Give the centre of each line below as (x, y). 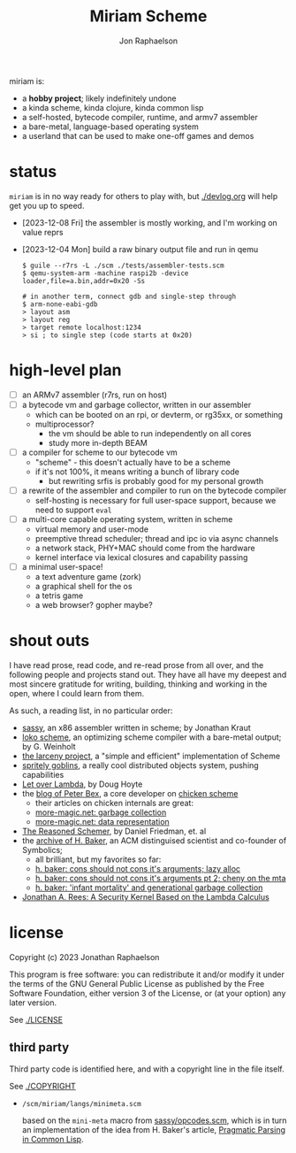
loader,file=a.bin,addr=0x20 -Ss (83, 281)
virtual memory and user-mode (91, 529)
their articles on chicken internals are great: (114, 803)
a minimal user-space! (62, 567)
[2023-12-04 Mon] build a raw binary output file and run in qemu (140, 249)
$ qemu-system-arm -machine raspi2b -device (105, 273)
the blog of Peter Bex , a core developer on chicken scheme (130, 794)
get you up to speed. (47, 205)
